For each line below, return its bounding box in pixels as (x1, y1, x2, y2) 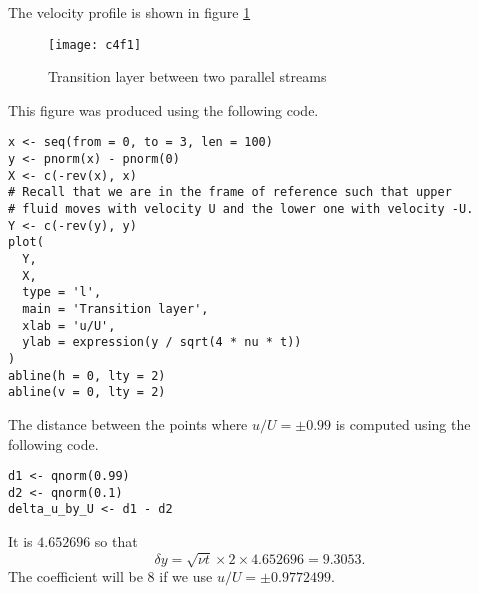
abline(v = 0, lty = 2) (8, 385, 166, 400)
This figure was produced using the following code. (8, 99, 319, 120)
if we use (159, 566, 213, 587)
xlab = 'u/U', (22, 318, 116, 333)
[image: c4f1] (48, 37, 142, 52)
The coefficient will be (8, 566, 143, 587)
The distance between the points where (8, 413, 248, 434)
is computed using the (335, 413, 471, 434)
